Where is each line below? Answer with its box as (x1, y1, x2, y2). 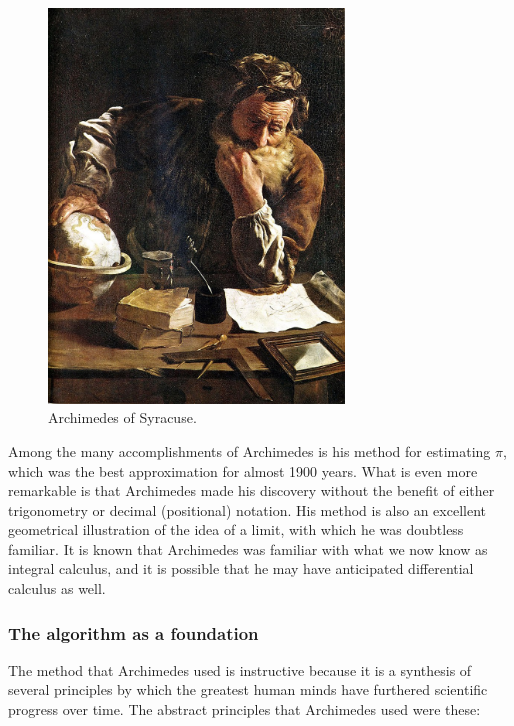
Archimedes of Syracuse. (48, 407, 197, 428)
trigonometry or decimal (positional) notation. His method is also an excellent (8, 499, 486, 520)
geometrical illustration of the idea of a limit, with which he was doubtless (8, 519, 464, 540)
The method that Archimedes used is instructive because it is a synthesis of (8, 659, 472, 680)
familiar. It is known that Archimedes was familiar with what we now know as (8, 538, 488, 559)
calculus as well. (8, 578, 106, 599)
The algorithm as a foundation (8, 620, 259, 645)
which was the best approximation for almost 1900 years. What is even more (8, 460, 478, 481)
